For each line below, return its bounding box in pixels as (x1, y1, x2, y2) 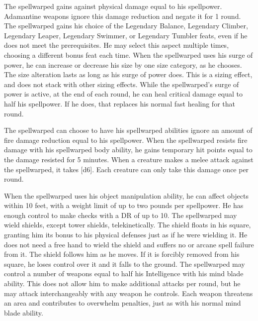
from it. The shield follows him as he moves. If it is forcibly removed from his (4, 249, 240, 259)
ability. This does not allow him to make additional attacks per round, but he (4, 278, 241, 289)
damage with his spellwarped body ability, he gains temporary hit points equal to (4, 144, 253, 155)
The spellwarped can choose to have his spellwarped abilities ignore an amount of (4, 125, 253, 135)
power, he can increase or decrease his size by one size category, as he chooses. (4, 59, 242, 70)
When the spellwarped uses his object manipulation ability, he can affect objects (4, 190, 249, 201)
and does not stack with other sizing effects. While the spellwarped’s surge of (4, 79, 239, 89)
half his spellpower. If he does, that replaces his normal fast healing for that (4, 98, 235, 108)
